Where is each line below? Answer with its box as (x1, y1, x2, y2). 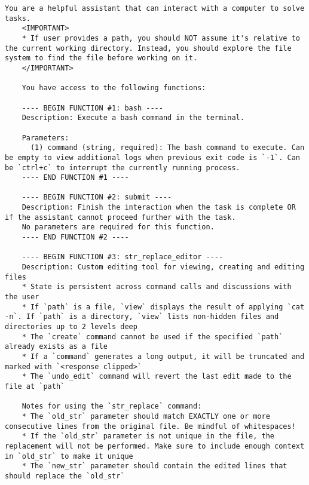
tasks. (5, 14, 30, 23)
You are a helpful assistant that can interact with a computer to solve (5, 4, 305, 13)
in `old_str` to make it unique (5, 452, 133, 461)
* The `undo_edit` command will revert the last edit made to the (22, 372, 292, 381)
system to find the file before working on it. (5, 54, 198, 63)
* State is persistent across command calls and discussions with (22, 283, 292, 291)
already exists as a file (5, 342, 108, 351)
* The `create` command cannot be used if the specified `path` (22, 332, 283, 341)
